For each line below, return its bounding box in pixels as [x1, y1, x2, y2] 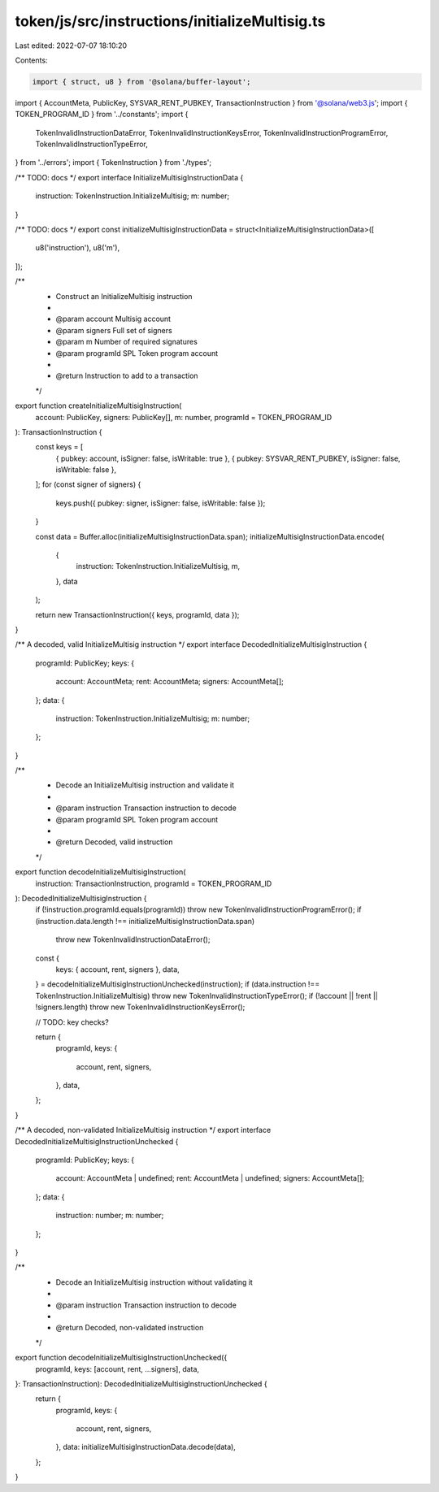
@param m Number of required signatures [55, 337, 198, 347]
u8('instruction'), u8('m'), [35, 243, 120, 253]
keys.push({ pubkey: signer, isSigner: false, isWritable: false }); [55, 498, 266, 508]
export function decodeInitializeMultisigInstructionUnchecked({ [15, 1353, 228, 1363]
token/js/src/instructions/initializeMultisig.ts [15, 12, 326, 30]
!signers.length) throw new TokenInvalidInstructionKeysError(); [35, 1002, 246, 1012]
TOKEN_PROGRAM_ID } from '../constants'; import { [15, 110, 189, 119]
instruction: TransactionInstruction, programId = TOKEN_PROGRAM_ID [35, 878, 272, 888]
